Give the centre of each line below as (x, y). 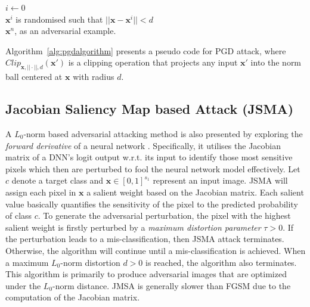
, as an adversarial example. (65, 31)
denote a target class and (58, 180)
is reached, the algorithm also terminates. (221, 262)
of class (19, 215)
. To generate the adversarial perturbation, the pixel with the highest (164, 215)
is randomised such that (59, 19)
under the (23, 285)
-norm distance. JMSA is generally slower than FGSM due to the (172, 285)
